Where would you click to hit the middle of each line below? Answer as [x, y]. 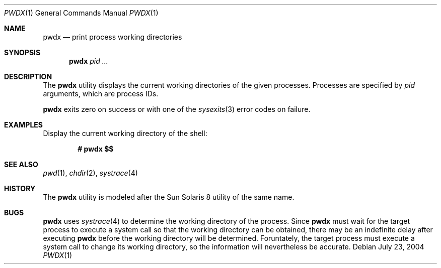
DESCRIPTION [28, 77]
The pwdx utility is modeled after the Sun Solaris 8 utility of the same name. [169, 197]
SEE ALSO [21, 164]
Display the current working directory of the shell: [125, 133]
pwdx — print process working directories [113, 37]
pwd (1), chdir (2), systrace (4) [90, 173]
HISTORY [20, 188]
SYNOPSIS [22, 52]
